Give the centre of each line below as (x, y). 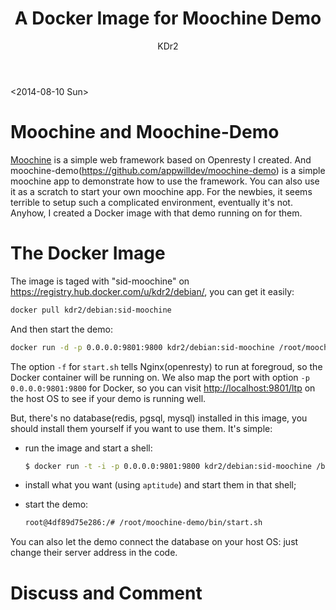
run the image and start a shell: (88, 448)
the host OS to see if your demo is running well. (108, 398)
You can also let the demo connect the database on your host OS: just (154, 542)
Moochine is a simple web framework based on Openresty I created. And (161, 159)
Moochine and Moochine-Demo (145, 132)
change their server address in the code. (94, 553)
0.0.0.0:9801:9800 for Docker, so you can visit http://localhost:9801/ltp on (163, 388)
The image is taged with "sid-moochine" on (100, 281)
